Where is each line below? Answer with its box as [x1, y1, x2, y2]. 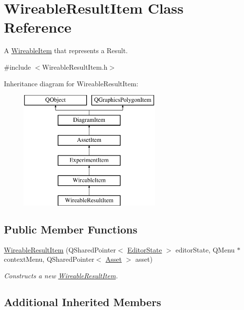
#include [4, 61, 31, 72]
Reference [4, 17, 72, 37]
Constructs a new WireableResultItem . [4, 270, 118, 280]
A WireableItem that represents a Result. [4, 45, 128, 56]
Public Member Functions [4, 221, 137, 236]
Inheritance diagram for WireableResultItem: [4, 78, 138, 88]
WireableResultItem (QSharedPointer [4, 244, 116, 254]
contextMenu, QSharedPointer [4, 254, 94, 264]
